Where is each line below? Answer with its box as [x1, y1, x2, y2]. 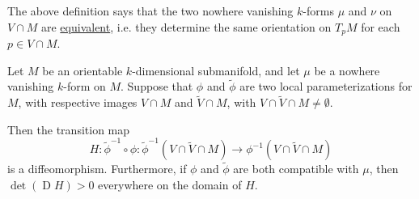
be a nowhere [314, 61, 380, 78]
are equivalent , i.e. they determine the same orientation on [40, 18, 332, 35]
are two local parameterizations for [239, 78, 413, 95]
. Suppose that [121, 78, 193, 95]
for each [361, 18, 400, 35]
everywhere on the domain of [98, 176, 242, 193]
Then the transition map [7, 121, 130, 138]
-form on [63, 78, 106, 95]
